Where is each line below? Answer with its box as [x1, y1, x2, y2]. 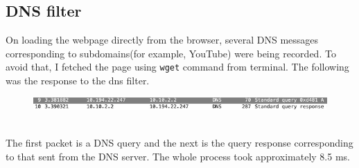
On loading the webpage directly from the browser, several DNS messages [6, 32, 319, 47]
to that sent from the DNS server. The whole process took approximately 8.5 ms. [6, 149, 350, 163]
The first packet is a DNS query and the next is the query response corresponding [6, 136, 353, 150]
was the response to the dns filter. [6, 73, 150, 88]
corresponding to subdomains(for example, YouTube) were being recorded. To [6, 46, 336, 60]
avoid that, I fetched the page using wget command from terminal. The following [6, 59, 349, 74]
